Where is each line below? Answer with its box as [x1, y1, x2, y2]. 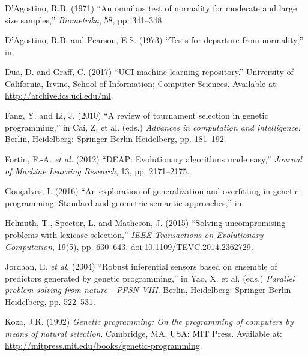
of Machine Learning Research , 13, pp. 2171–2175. [5, 164, 190, 177]
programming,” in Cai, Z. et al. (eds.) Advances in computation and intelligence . [5, 120, 301, 133]
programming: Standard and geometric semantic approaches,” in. [5, 196, 244, 209]
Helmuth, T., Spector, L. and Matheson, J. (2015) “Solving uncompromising [5, 216, 286, 229]
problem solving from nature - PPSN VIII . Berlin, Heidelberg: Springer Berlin [5, 283, 291, 296]
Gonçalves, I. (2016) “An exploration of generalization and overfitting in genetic [5, 185, 299, 197]
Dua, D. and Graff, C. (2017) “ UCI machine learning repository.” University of [5, 65, 294, 78]
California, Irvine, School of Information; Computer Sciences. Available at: [5, 77, 279, 89]
